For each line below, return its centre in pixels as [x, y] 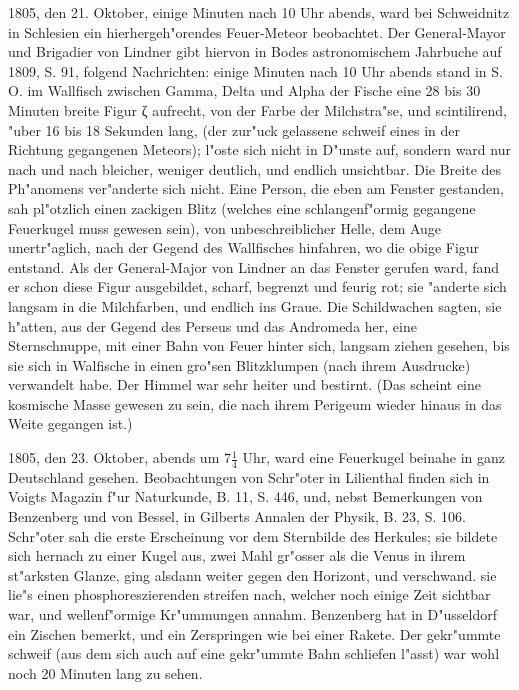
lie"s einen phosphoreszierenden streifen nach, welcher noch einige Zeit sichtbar [249, 594]
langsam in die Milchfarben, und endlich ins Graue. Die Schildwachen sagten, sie [255, 305]
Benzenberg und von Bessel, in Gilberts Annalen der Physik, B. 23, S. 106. [237, 516]
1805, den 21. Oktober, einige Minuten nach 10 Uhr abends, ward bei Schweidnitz [259, 12]
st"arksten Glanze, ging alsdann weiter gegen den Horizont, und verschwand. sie [252, 574]
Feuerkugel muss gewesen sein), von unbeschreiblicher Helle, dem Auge [225, 227]
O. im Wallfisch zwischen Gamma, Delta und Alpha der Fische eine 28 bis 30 [244, 90]
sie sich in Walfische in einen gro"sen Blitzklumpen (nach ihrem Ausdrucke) [239, 364]
